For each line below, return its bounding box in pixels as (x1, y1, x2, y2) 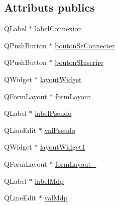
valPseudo (44, 124, 75, 135)
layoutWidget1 (40, 142, 85, 152)
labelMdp (35, 175, 64, 186)
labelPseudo (35, 108, 72, 118)
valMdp (44, 192, 68, 203)
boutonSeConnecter (55, 40, 115, 50)
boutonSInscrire (55, 57, 103, 67)
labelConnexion (35, 23, 82, 34)
